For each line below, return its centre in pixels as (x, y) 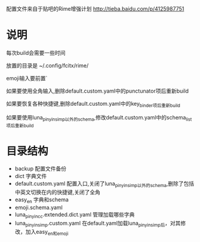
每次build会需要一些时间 (36, 53)
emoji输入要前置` (27, 78)
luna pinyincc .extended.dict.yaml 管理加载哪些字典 (75, 215)
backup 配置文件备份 (41, 169)
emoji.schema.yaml (39, 207)
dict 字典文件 (31, 176)
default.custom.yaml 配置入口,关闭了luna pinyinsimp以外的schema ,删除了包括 (104, 184)
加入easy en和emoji (47, 232)
